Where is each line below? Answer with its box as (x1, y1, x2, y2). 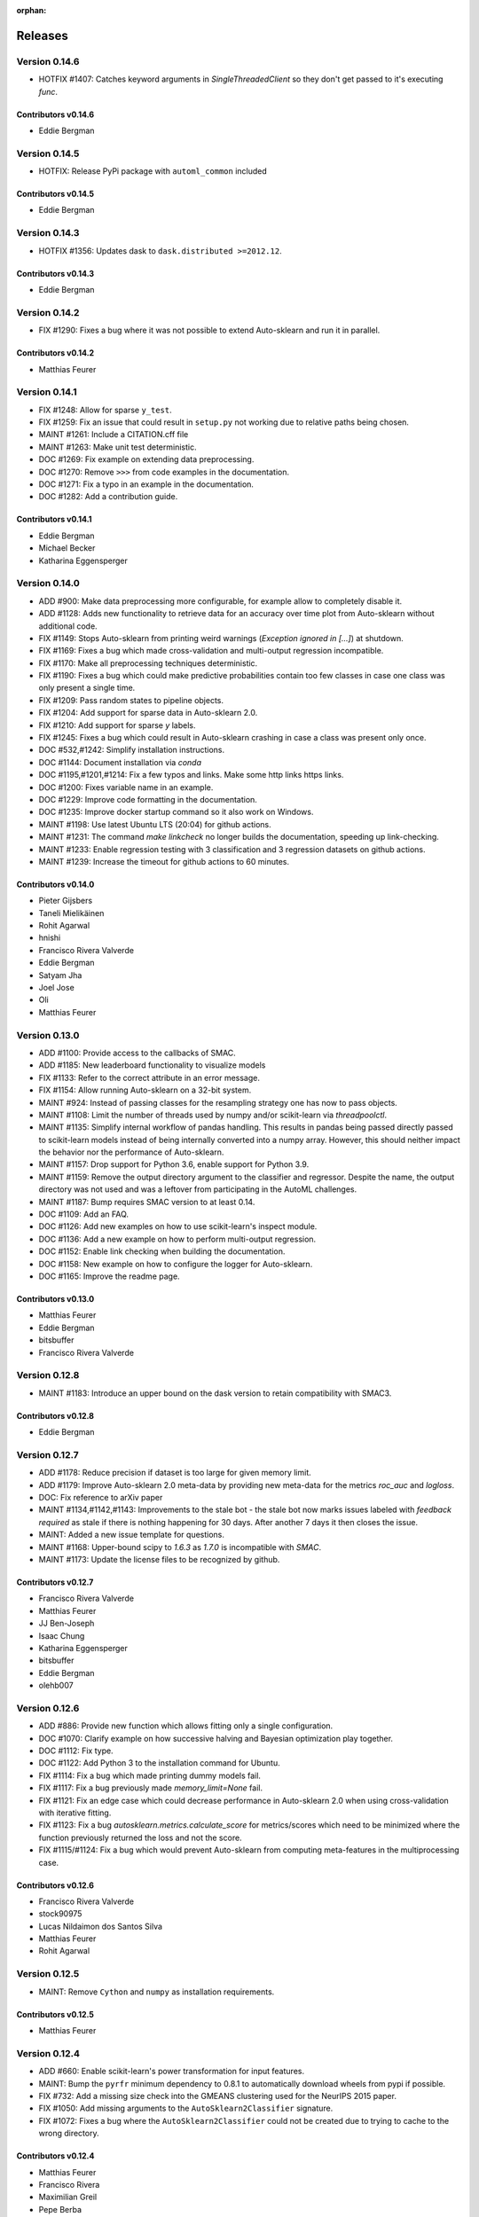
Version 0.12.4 (16, 2047, 80, 2059)
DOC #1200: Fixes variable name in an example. (38, 781, 214, 793)
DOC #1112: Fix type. (38, 1745, 114, 1756)
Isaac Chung (38, 1630, 85, 1641)
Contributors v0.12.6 (16, 1880, 95, 1891)
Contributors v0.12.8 (16, 1410, 95, 1421)
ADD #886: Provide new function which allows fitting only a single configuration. (38, 1720, 334, 1731)
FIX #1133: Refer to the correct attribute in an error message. (38, 1072, 261, 1083)
